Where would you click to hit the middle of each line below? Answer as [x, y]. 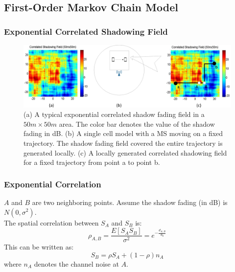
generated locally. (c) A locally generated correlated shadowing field [125, 152]
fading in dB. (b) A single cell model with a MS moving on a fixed [123, 133]
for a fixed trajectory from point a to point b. [92, 162]
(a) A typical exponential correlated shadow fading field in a [114, 114]
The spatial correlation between [51, 222]
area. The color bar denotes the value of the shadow [137, 124]
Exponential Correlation [53, 184]
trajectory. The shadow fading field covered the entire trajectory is [123, 143]
